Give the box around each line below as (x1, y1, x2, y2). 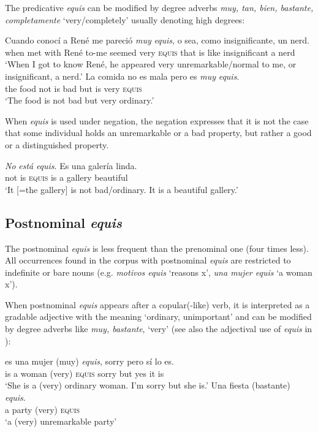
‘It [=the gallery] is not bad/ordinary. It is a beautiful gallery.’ (5, 183, 238, 195)
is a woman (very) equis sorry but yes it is (5, 366, 164, 379)
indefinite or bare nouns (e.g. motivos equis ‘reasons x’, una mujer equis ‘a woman (5, 265, 312, 278)
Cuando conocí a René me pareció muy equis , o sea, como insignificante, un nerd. (5, 34, 309, 47)
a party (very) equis (5, 403, 80, 415)
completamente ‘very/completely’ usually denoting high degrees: (5, 13, 245, 26)
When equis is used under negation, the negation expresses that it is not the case (5, 114, 309, 127)
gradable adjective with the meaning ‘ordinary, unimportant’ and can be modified (5, 310, 312, 323)
